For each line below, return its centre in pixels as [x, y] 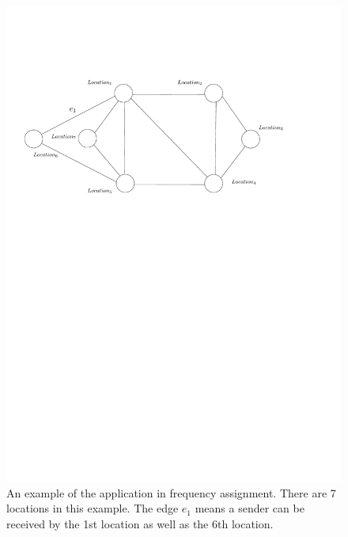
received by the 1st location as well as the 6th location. [140, 523]
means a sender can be [250, 508]
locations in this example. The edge [93, 508]
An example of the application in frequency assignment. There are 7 [171, 492]
